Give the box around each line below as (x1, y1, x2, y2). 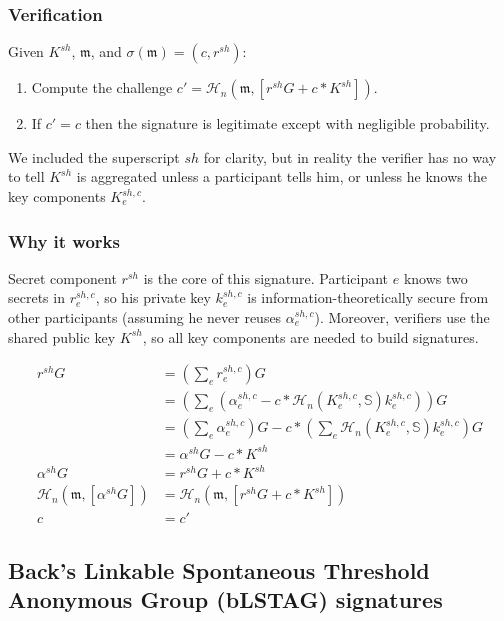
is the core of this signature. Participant (143, 267, 389, 288)
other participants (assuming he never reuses (8, 307, 282, 327)
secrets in (8, 287, 65, 308)
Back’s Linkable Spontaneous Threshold (8, 554, 430, 585)
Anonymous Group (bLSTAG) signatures (8, 584, 443, 615)
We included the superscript (8, 146, 180, 167)
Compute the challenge (31, 77, 173, 98)
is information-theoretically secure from (247, 287, 489, 308)
